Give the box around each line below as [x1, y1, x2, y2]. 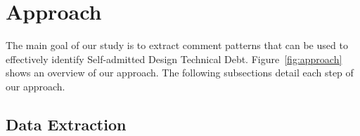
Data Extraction [6, 113, 127, 135]
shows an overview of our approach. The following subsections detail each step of [6, 65, 354, 80]
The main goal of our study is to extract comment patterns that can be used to [6, 38, 348, 53]
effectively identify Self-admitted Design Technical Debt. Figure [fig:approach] [6, 51, 342, 66]
